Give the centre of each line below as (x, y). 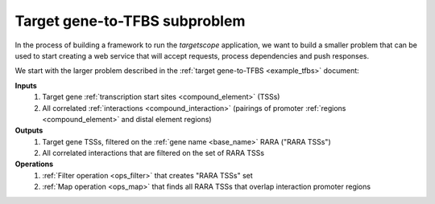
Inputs (26, 85)
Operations (34, 164)
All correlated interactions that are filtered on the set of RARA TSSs (153, 153)
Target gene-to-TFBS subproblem (130, 21)
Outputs (29, 131)
